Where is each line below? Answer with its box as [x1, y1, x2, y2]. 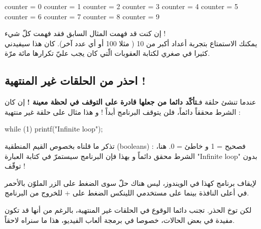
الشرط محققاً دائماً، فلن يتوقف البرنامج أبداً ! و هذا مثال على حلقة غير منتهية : [5, 106, 241, 117]
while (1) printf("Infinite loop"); [5, 123, 103, 134]
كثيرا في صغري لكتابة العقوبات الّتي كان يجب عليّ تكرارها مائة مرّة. [5, 48, 210, 58]
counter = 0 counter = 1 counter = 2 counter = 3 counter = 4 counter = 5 [5, 1, 238, 11]
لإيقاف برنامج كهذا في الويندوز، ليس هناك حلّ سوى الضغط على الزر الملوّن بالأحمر [5, 177, 256, 188]
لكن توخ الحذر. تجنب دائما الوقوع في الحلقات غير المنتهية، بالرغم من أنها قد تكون [5, 204, 252, 215]
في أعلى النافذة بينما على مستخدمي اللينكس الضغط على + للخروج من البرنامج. [5, 187, 249, 198]
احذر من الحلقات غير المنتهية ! [5, 73, 146, 88]
